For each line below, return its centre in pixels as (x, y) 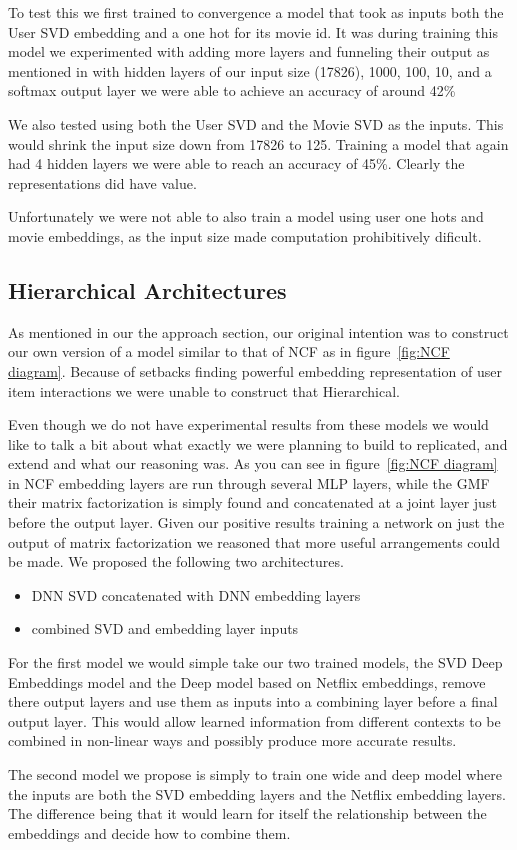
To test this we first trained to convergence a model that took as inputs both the (256, 12)
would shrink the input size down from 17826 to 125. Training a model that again (258, 143)
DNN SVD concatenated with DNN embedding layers (196, 594)
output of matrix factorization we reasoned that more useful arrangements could (254, 541)
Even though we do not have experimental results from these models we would (248, 424)
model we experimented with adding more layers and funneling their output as (249, 51)
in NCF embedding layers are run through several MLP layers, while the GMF (249, 482)
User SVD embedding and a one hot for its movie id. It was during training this (253, 31)
